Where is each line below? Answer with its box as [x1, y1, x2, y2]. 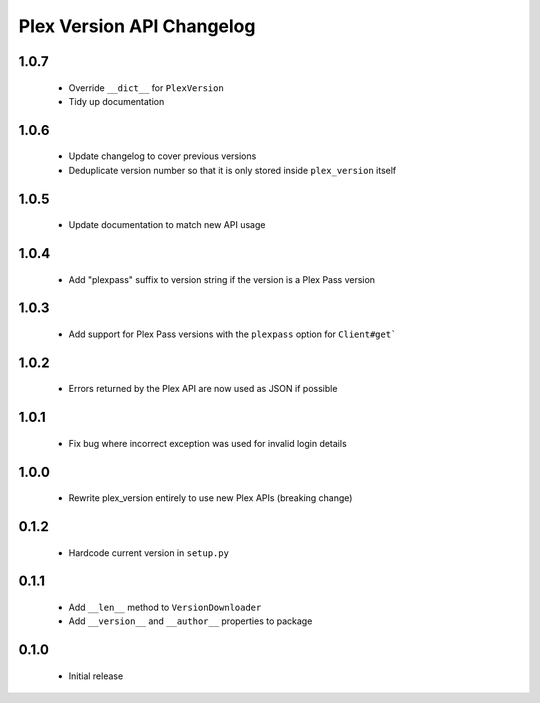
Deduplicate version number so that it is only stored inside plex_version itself [68, 164, 397, 176]
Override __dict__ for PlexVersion [68, 81, 224, 94]
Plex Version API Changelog [18, 15, 256, 37]
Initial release [68, 670, 124, 682]
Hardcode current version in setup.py [68, 546, 230, 559]
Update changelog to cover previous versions [68, 150, 257, 162]
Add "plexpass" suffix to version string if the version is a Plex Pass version [68, 273, 375, 285]
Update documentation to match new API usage [68, 219, 266, 231]
